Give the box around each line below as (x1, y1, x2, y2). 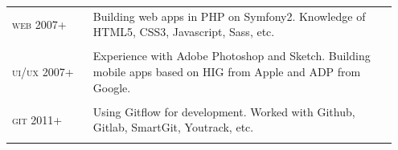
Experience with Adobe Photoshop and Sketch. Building (92, 47, 371, 64)
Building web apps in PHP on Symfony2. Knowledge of (92, 7, 366, 24)
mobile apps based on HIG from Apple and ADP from (92, 63, 361, 80)
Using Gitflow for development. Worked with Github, (92, 103, 355, 120)
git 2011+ (12, 111, 63, 128)
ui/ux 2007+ (12, 63, 74, 80)
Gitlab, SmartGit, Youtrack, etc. (92, 119, 254, 136)
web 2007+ (12, 15, 67, 32)
